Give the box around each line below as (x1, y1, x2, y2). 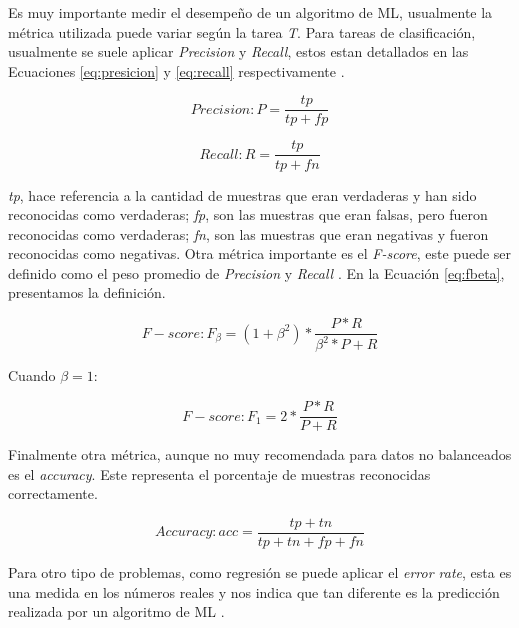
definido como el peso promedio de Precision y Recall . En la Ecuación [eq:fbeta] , (8, 262, 505, 283)
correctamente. (8, 483, 98, 504)
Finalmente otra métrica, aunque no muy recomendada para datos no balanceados (8, 444, 512, 465)
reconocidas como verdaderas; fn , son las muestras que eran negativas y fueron (8, 223, 489, 244)
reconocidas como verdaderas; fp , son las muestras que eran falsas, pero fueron (8, 204, 488, 225)
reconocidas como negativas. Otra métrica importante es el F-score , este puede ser (8, 243, 512, 264)
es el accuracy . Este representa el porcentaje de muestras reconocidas (8, 463, 431, 484)
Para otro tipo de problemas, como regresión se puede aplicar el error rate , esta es (8, 561, 512, 582)
